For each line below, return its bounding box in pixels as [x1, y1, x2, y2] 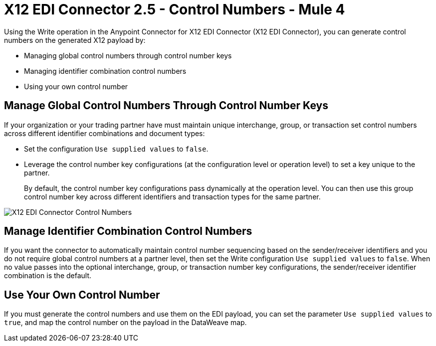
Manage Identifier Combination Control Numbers [4, 225, 252, 238]
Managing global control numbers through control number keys [24, 51, 232, 60]
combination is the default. [4, 271, 92, 280]
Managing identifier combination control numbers [24, 66, 187, 75]
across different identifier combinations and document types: [4, 129, 205, 138]
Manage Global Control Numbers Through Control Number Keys [4, 99, 328, 112]
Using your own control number [24, 82, 128, 91]
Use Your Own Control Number [4, 288, 160, 301]
